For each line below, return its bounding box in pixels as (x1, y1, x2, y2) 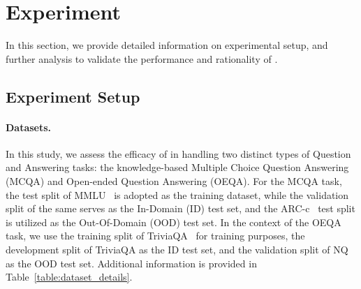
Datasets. (6, 119, 52, 134)
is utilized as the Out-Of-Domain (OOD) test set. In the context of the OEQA (6, 214, 341, 229)
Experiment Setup (6, 85, 140, 107)
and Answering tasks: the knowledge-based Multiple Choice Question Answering (6, 160, 349, 175)
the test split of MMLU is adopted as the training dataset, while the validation (6, 187, 349, 202)
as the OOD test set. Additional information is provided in (6, 255, 257, 270)
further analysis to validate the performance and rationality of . (6, 51, 278, 66)
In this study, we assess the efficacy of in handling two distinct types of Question (6, 146, 351, 161)
